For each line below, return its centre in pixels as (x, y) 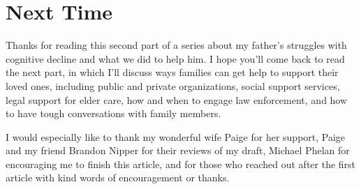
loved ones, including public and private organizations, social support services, (173, 85)
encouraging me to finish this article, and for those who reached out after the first (181, 164)
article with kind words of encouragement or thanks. (118, 177)
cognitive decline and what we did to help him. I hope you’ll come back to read (175, 58)
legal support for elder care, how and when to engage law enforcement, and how (177, 99)
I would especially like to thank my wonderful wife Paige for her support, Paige (176, 136)
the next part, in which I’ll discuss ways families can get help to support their (172, 72)
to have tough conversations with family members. (113, 113)
